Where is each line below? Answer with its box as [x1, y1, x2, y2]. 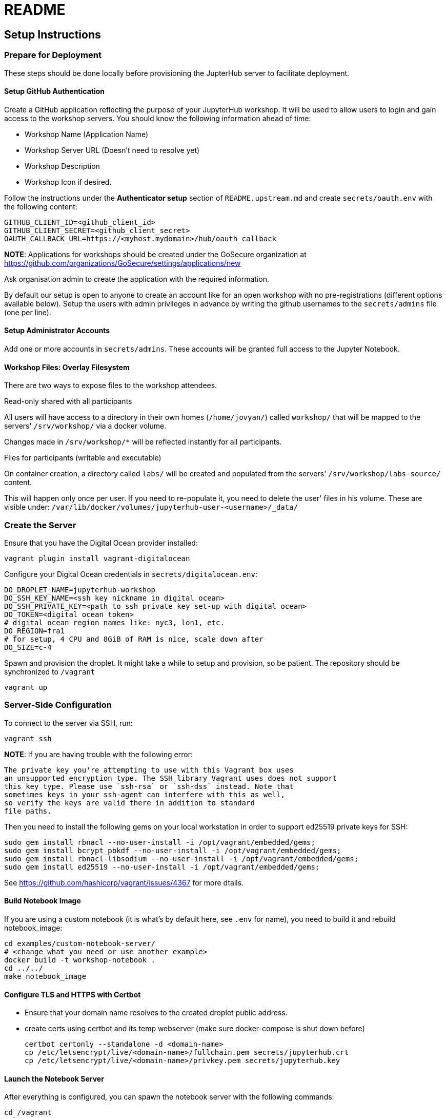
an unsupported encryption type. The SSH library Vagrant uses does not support [4, 774, 337, 782]
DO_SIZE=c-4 [4, 643, 52, 651]
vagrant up [4, 683, 48, 691]
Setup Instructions [4, 28, 101, 41]
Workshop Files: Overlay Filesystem [4, 362, 130, 372]
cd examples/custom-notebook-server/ [4, 939, 156, 948]
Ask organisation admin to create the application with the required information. [4, 274, 270, 283]
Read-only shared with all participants [4, 397, 132, 406]
